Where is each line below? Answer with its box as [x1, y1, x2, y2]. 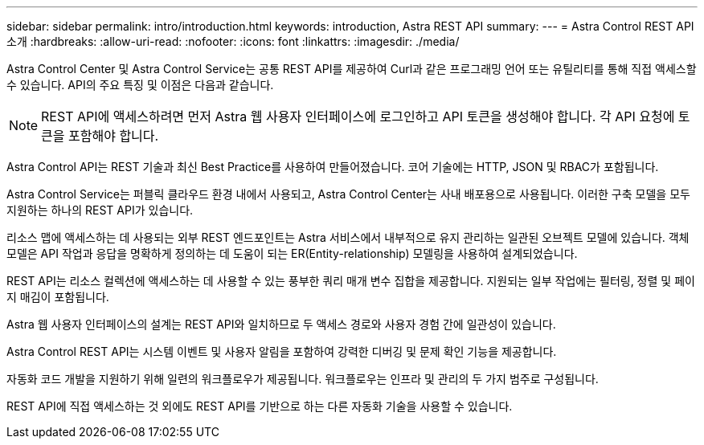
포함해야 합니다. [68, 128, 159, 144]
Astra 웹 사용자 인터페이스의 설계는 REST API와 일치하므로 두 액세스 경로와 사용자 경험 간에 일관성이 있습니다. [6, 317, 556, 331]
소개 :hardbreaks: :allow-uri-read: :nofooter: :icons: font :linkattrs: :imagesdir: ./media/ [6, 35, 460, 48]
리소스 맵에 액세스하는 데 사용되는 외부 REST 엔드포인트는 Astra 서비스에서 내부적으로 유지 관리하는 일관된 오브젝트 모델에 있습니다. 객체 [6, 231, 690, 244]
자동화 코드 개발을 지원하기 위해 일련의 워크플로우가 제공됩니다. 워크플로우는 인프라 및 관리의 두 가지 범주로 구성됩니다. [6, 372, 599, 386]
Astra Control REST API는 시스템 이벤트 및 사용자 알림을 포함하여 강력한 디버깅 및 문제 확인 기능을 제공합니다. [6, 345, 557, 358]
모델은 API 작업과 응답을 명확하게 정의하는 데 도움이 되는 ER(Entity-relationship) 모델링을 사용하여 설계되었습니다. [6, 247, 578, 260]
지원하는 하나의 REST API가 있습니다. [6, 203, 194, 217]
